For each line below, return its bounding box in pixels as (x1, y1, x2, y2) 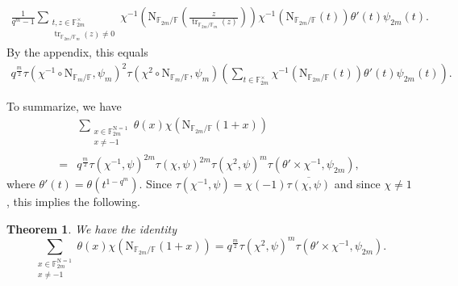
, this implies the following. (6, 193, 140, 210)
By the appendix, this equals (6, 44, 148, 61)
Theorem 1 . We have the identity (6, 220, 177, 237)
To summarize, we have (6, 98, 122, 115)
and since (334, 175, 381, 192)
